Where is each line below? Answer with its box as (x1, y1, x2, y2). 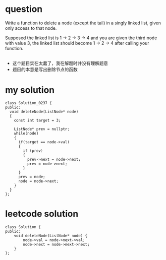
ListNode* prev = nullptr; (14, 127, 70, 132)
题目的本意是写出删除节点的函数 (12, 66, 78, 72)
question (5, 3, 43, 15)
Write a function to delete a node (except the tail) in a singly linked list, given (5, 20, 161, 26)
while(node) (14, 131, 39, 136)
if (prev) (23, 148, 43, 153)
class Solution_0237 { (5, 101, 52, 106)
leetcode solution (5, 208, 78, 219)
